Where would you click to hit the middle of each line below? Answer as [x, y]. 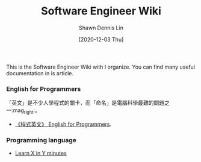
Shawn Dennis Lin [101, 28]
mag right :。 [26, 111]
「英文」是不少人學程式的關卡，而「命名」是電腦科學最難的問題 [85, 103]
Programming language [42, 140]
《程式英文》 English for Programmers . [63, 124]
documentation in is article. [40, 73]
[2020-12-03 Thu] [101, 39]
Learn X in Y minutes [41, 153]
